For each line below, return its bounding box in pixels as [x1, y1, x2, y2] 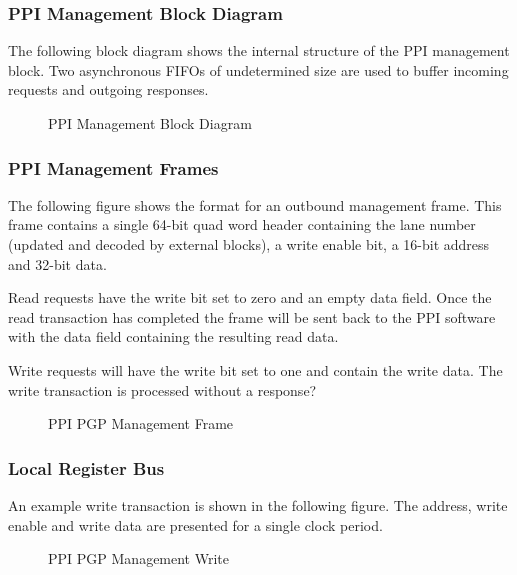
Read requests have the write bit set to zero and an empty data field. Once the [8, 287, 492, 308]
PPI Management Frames [8, 155, 219, 180]
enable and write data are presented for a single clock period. [8, 514, 383, 535]
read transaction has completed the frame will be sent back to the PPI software [8, 306, 496, 327]
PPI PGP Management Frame [48, 413, 234, 434]
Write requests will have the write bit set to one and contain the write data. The [8, 359, 503, 380]
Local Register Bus [8, 455, 165, 480]
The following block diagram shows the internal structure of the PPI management [8, 40, 510, 61]
